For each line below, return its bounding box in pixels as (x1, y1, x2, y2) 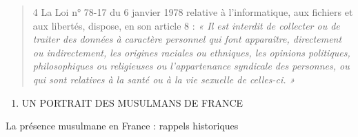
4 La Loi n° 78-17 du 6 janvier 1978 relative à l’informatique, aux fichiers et (32, 5, 353, 19)
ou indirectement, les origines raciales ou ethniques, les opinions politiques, (32, 45, 350, 59)
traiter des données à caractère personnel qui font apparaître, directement (32, 32, 342, 46)
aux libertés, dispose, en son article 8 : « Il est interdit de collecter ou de (32, 18, 340, 32)
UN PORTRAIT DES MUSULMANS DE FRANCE (21, 95, 243, 109)
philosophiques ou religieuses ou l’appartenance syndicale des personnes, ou (32, 59, 350, 73)
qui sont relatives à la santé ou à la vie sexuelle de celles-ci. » (32, 72, 295, 86)
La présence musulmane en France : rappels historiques (6, 118, 239, 133)
